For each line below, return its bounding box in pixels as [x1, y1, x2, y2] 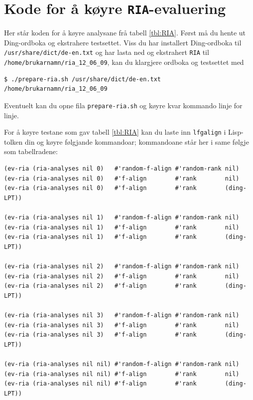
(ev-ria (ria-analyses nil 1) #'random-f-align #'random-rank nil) [4, 214, 240, 221]
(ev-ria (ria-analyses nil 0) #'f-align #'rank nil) [4, 175, 240, 182]
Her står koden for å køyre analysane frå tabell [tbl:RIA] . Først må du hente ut [4, 27, 246, 38]
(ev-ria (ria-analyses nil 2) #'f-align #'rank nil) [4, 272, 240, 280]
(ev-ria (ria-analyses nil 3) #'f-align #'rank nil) [4, 321, 240, 329]
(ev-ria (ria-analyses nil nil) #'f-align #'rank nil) [4, 370, 240, 378]
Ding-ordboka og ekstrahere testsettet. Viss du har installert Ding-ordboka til [4, 37, 242, 47]
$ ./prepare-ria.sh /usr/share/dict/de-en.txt [4, 75, 161, 83]
